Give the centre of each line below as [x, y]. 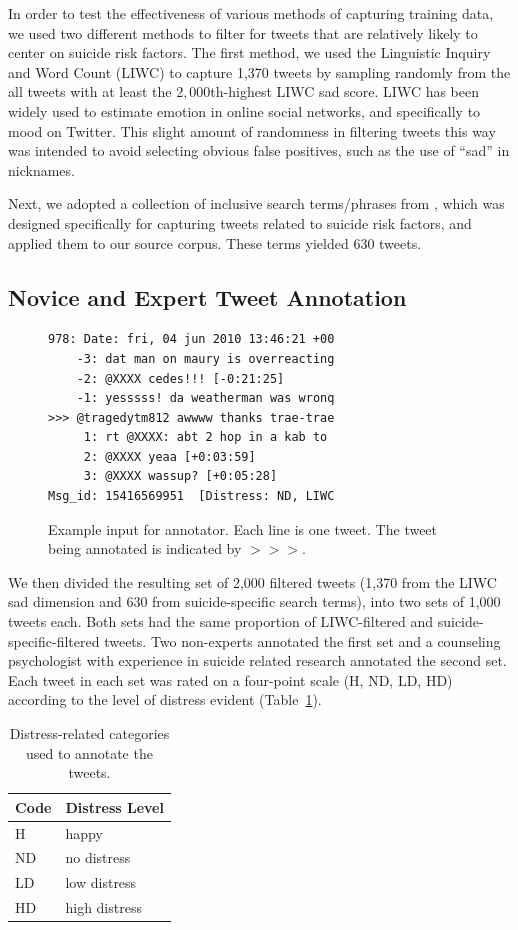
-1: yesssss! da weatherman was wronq [205, 398]
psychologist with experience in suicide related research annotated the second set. [257, 660]
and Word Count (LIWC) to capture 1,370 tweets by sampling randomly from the [259, 71]
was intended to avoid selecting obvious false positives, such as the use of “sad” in [259, 150]
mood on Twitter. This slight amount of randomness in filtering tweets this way [252, 130]
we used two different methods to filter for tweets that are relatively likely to [243, 32]
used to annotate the [89, 752]
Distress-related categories [89, 733]
